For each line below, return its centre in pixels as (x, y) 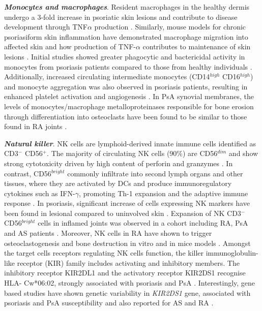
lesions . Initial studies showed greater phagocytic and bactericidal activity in (125, 56)
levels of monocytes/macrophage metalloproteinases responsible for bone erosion (129, 106)
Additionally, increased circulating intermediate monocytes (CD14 (107, 76)
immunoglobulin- (232, 253)
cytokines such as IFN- (40, 193)
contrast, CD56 (28, 173)
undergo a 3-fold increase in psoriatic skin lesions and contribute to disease (121, 17)
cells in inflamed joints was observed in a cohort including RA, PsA (143, 223)
